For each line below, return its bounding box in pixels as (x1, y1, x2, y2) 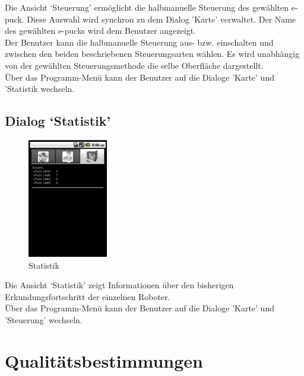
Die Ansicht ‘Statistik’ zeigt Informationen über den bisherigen (5, 279, 234, 291)
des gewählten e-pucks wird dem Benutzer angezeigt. (5, 24, 196, 37)
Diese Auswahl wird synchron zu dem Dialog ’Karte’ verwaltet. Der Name (27, 12, 296, 25)
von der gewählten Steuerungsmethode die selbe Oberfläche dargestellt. (5, 59, 264, 71)
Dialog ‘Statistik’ (5, 111, 111, 130)
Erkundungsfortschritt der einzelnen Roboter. (5, 290, 170, 302)
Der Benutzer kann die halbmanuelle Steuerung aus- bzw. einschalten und (5, 36, 274, 48)
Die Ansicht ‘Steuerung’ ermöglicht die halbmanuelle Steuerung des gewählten (5, 1, 289, 13)
